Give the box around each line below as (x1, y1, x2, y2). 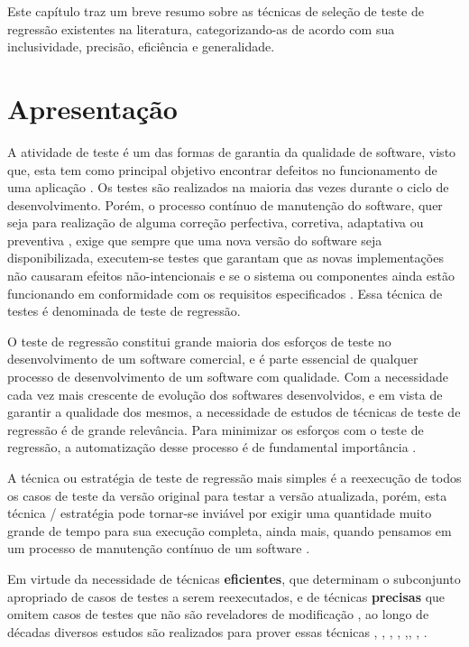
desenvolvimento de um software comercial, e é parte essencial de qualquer (7, 349, 418, 368)
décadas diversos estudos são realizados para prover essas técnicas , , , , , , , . (7, 622, 428, 641)
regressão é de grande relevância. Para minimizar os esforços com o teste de (7, 420, 424, 439)
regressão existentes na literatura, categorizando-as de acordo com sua (7, 19, 395, 38)
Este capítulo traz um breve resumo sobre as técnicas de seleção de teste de (7, 2, 424, 20)
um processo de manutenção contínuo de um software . (7, 539, 310, 558)
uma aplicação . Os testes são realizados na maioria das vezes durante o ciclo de (7, 178, 449, 197)
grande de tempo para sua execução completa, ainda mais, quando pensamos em (7, 521, 452, 540)
